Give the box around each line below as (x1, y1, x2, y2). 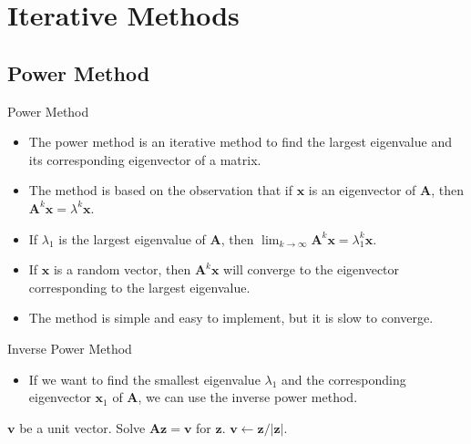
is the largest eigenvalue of (58, 229, 206, 248)
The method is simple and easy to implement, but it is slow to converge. (28, 308, 434, 327)
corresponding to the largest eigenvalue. (28, 277, 251, 296)
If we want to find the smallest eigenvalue (28, 369, 261, 388)
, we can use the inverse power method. (138, 387, 358, 407)
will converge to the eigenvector (223, 260, 400, 279)
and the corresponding (282, 369, 406, 388)
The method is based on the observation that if (28, 181, 293, 200)
